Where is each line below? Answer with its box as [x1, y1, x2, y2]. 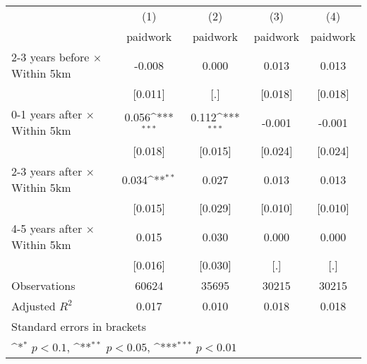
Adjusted [11, 298, 56, 314]
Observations [11, 277, 76, 293]
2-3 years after [11, 163, 83, 179]
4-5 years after [11, 220, 83, 236]
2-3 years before [11, 49, 90, 65]
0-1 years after [11, 106, 83, 122]
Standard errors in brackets [11, 318, 147, 334]
